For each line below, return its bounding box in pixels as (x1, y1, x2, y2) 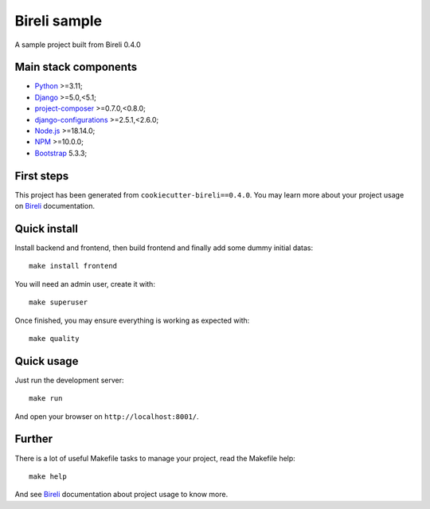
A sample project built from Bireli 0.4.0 (14, 40, 141, 49)
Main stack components (14, 61, 138, 74)
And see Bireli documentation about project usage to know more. (14, 490, 229, 499)
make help (29, 472, 67, 481)
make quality (29, 334, 80, 343)
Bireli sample (14, 12, 103, 29)
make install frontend (29, 261, 118, 271)
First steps (14, 169, 69, 182)
